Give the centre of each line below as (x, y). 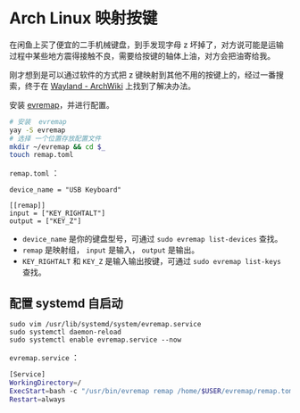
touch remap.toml (42, 155)
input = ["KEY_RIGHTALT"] (57, 214)
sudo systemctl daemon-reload (66, 332)
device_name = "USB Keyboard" (66, 190)
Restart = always (37, 399)
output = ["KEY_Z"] (46, 221)
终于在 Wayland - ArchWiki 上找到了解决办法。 (110, 86)
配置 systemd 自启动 (66, 303)
